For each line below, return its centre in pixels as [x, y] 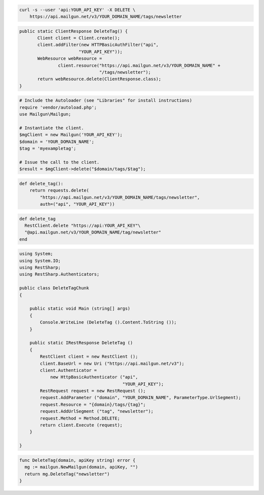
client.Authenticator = [68, 370]
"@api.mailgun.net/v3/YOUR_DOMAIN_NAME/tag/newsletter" [93, 232]
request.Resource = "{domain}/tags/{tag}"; [93, 404]
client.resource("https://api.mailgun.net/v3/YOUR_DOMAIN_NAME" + [139, 65]
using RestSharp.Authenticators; [59, 274]
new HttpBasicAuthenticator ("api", [94, 377]
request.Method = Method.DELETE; [80, 418]
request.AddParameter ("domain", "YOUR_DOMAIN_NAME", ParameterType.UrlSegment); [141, 398]
